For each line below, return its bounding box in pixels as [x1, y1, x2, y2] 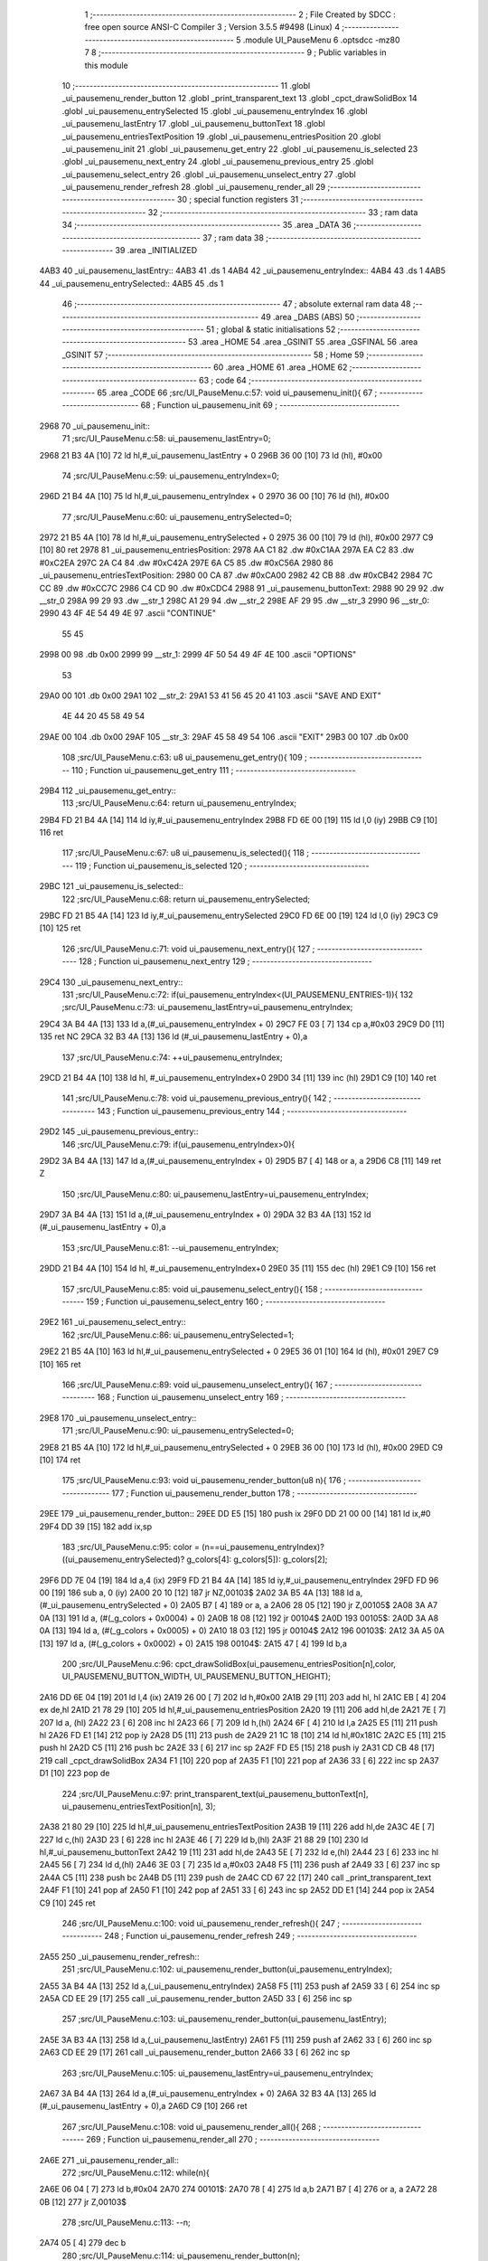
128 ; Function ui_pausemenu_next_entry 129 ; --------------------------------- [78, 956, 372, 967]
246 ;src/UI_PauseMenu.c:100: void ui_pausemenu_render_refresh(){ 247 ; [61, 1918, 341, 1929]
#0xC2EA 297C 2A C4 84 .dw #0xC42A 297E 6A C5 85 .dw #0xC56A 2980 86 [39, 557, 333, 568]
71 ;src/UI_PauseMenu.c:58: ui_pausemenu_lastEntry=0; [61, 433, 271, 444]
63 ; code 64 [199, 374, 248, 385]
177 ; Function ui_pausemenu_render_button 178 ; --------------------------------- [111, 1488, 418, 1499]
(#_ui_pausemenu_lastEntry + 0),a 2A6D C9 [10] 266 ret [39, 2101, 248, 2112]
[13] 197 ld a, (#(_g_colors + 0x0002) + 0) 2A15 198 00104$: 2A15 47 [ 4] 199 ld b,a [39, 1638, 348, 1649]
